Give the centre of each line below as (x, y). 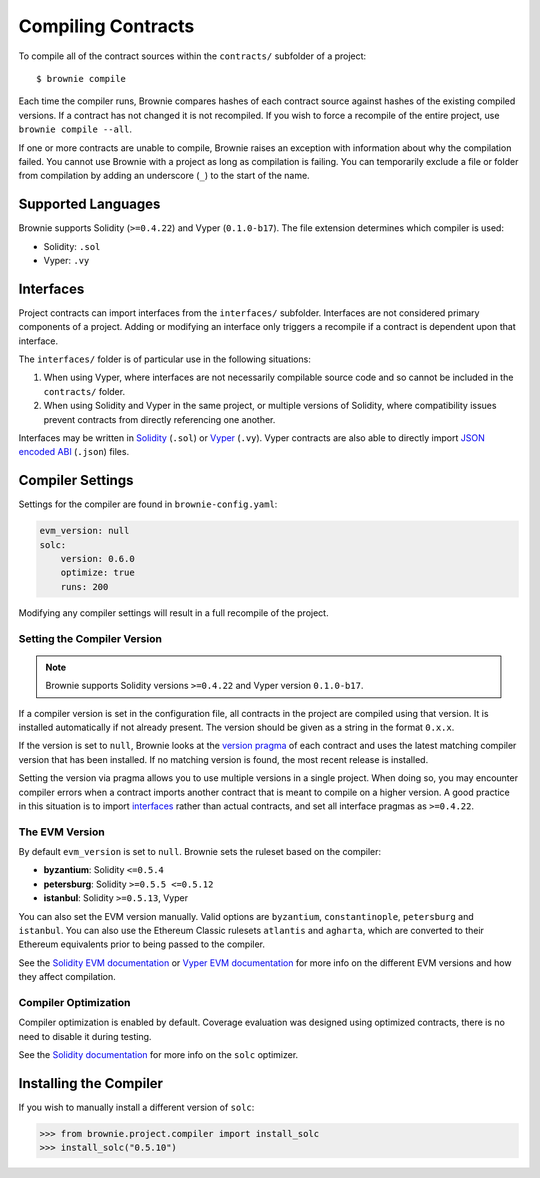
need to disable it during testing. (85, 1036)
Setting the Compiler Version (90, 638)
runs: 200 (84, 586)
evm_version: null (84, 531)
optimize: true (97, 573)
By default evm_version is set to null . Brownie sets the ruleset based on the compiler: (200, 852)
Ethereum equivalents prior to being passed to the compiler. (141, 944)
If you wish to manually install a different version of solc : (136, 1107)
